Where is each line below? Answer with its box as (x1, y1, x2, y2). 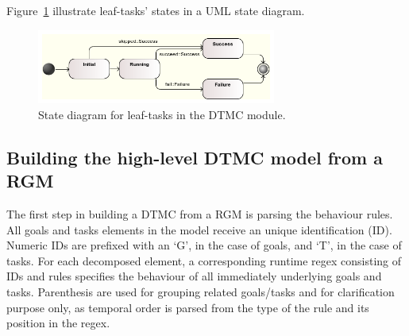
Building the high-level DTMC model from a (6, 145, 384, 169)
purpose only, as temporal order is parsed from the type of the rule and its (6, 299, 369, 315)
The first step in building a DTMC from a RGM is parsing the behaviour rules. (6, 205, 393, 222)
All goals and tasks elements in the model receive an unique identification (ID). (6, 221, 392, 238)
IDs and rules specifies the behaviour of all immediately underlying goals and (6, 268, 382, 284)
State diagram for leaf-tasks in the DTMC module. (38, 106, 286, 122)
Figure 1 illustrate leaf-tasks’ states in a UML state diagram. (6, 2, 305, 18)
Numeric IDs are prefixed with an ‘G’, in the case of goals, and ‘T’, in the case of (6, 237, 402, 253)
